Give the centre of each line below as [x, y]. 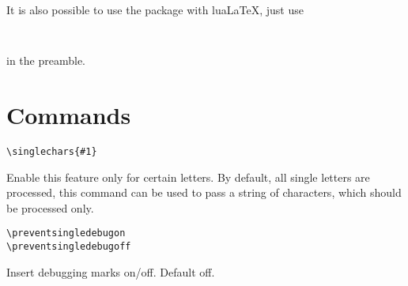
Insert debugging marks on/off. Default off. [111, 271]
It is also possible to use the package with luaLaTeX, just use [155, 9]
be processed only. [50, 207]
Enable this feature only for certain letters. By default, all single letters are [188, 177]
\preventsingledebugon [66, 233]
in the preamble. [46, 60]
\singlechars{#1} [52, 151]
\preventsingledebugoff [69, 247]
